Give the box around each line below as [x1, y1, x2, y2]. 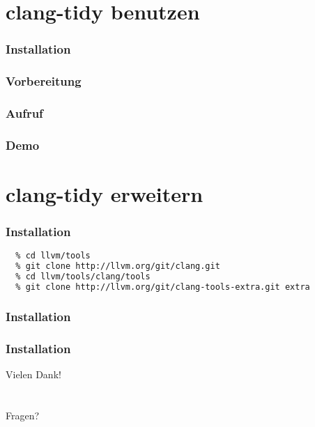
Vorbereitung [6, 72, 82, 90]
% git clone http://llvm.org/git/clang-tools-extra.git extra [15, 281, 310, 292]
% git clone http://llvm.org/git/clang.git [15, 261, 220, 272]
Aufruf [6, 104, 43, 121]
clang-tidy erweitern [6, 179, 203, 208]
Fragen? [6, 407, 40, 422]
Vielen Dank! [6, 366, 61, 381]
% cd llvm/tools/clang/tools [15, 272, 151, 282]
